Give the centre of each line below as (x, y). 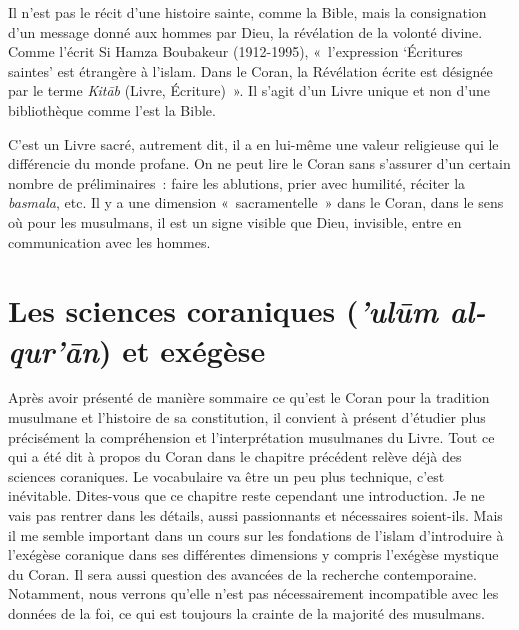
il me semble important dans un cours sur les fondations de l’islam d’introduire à (256, 534)
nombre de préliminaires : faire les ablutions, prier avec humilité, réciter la (237, 182)
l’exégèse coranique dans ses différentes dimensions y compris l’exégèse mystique (253, 554)
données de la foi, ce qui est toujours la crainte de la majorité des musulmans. (246, 612)
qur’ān (54, 350)
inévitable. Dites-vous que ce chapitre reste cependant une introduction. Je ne (246, 495)
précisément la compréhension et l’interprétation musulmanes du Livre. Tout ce (251, 436)
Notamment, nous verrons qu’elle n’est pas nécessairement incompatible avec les (253, 593)
